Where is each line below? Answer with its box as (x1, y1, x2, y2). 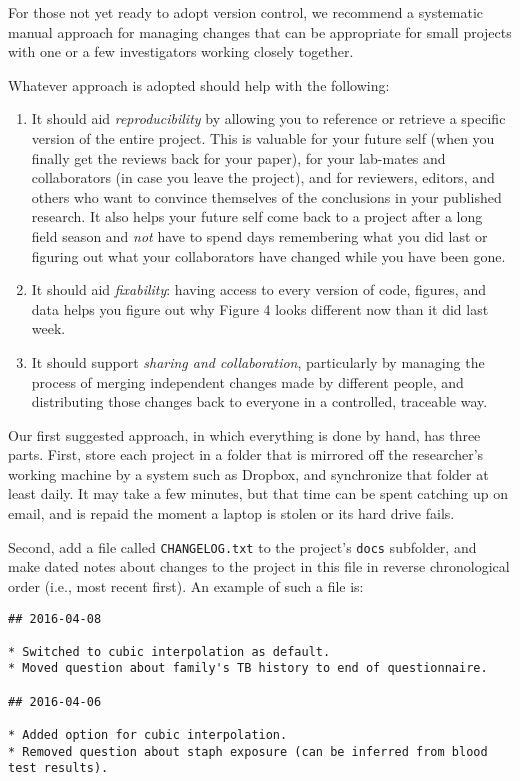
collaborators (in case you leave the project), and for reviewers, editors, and (31, 167, 495, 188)
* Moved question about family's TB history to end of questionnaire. (8, 661, 488, 676)
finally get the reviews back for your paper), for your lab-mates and (31, 147, 446, 168)
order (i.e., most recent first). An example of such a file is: (8, 575, 364, 596)
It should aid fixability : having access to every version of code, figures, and (31, 279, 486, 300)
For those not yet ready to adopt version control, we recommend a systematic (8, 2, 484, 22)
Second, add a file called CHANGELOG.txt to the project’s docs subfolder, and (8, 536, 477, 557)
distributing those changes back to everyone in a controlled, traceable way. (31, 391, 488, 412)
